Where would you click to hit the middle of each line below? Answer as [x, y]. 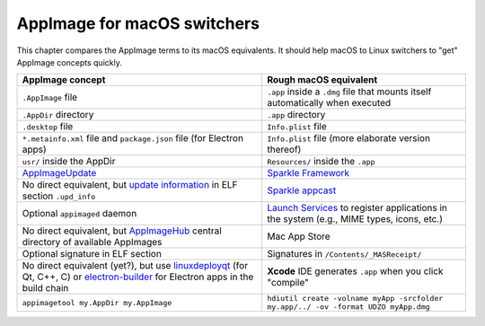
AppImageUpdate [59, 173]
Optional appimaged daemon [79, 214]
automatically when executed [329, 103]
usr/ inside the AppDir [69, 162]
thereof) [284, 150]
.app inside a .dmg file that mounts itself [349, 92]
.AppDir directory [58, 115]
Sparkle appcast [301, 190]
